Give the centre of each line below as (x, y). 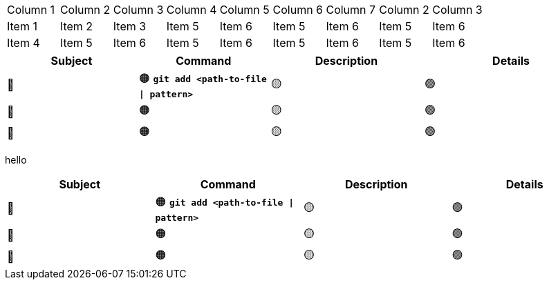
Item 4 (24, 43)
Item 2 (76, 26)
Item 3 (130, 26)
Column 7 (351, 10)
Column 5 (244, 10)
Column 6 (298, 10)
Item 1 (22, 26)
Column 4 (192, 10)
